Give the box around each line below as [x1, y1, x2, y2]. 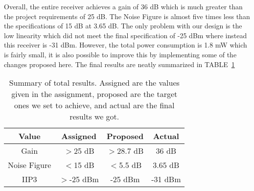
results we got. [69, 111, 119, 122]
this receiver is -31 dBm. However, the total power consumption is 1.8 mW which [4, 40, 247, 50]
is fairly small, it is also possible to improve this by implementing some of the [4, 49, 237, 59]
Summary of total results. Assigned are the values [9, 77, 180, 89]
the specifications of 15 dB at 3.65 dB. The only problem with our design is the [4, 21, 242, 31]
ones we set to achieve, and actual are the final [14, 99, 175, 111]
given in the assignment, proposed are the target [11, 88, 178, 100]
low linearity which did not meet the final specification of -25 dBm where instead [4, 30, 247, 40]
